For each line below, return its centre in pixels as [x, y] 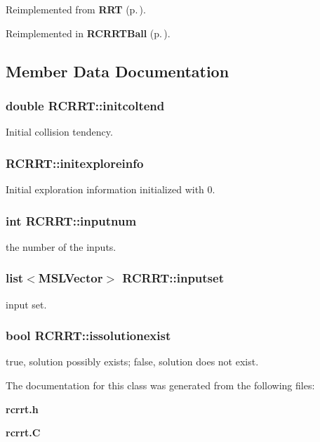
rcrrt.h [22, 409]
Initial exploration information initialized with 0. [111, 189]
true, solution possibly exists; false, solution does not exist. [132, 362]
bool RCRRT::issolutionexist [88, 336]
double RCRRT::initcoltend [85, 105]
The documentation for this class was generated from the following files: [160, 385]
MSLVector [71, 278]
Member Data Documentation [118, 71]
